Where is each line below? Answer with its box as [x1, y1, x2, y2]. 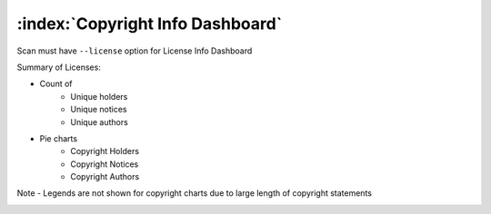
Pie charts [39, 132, 77, 144]
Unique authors [70, 116, 129, 127]
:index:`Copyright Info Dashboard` [16, 14, 283, 34]
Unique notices [70, 104, 127, 115]
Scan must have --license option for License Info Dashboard [16, 45, 253, 56]
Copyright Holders [70, 146, 140, 157]
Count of [39, 78, 73, 90]
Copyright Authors [70, 171, 140, 182]
